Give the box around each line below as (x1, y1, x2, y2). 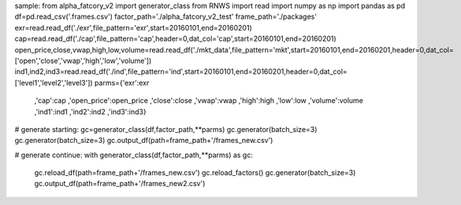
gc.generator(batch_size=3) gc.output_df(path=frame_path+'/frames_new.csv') (14, 136, 273, 145)
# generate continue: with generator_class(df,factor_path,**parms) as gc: (14, 150, 254, 159)
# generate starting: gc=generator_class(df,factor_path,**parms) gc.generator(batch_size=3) (14, 124, 318, 134)
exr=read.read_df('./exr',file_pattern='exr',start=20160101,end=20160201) (14, 23, 252, 32)
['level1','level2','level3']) (14, 78, 94, 87)
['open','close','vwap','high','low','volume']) (14, 56, 152, 65)
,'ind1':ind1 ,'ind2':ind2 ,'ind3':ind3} (34, 107, 147, 116)
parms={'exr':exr (95, 78, 150, 87)
